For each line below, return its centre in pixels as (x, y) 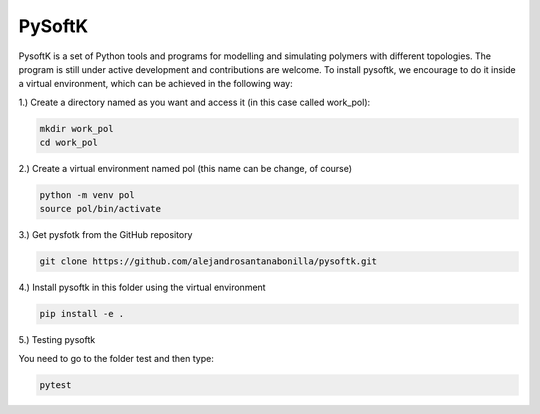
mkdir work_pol (76, 128)
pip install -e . (82, 314)
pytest (55, 384)
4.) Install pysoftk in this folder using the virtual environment (142, 287)
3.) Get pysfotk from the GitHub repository (105, 235)
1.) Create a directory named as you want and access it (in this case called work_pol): (194, 102)
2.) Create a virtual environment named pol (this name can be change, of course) (185, 169)
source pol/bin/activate (100, 209)
